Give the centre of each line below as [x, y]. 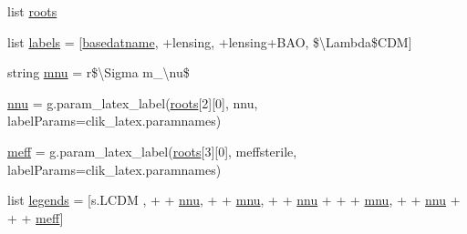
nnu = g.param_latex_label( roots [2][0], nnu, [133, 102]
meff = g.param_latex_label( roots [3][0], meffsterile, [152, 151]
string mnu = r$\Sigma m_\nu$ [99, 72]
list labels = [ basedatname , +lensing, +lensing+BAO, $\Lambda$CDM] [210, 41]
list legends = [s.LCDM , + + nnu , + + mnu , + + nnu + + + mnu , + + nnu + [234, 200]
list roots [32, 11]
